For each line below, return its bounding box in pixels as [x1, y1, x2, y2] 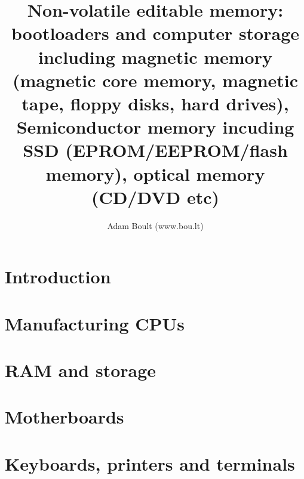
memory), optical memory [45, 161, 265, 186]
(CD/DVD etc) [91, 184, 220, 209]
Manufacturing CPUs [5, 311, 185, 335]
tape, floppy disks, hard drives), [22, 91, 289, 115]
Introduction [5, 264, 111, 289]
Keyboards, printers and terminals [5, 451, 295, 475]
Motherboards [5, 404, 124, 429]
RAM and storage [5, 357, 156, 382]
